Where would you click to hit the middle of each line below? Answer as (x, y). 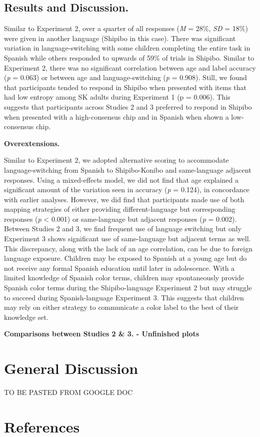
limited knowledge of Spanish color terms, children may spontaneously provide (124, 278)
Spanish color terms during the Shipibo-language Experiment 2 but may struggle (128, 288)
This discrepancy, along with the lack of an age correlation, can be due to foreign (128, 248)
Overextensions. (32, 143)
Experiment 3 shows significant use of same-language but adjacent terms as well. (127, 239)
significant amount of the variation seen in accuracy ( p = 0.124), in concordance (127, 189)
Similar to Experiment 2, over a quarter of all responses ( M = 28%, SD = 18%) (126, 28)
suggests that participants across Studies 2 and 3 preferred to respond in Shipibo (128, 106)
